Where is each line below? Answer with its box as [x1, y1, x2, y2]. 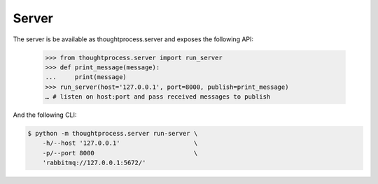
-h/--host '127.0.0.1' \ [42, 139, 198, 147]
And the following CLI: [13, 111, 77, 119]
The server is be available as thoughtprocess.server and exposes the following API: [13, 35, 254, 43]
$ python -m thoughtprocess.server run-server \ [27, 129, 198, 138]
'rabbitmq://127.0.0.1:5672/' [42, 159, 146, 167]
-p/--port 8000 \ [42, 149, 198, 157]
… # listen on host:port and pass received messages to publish [45, 93, 271, 101]
